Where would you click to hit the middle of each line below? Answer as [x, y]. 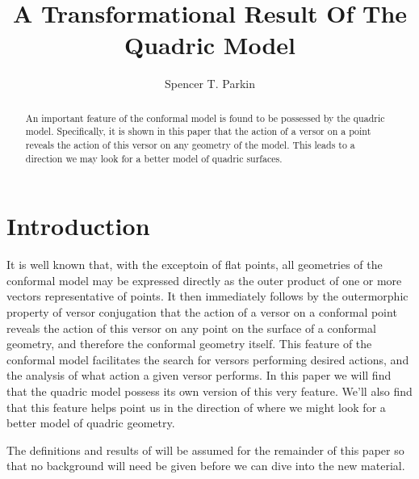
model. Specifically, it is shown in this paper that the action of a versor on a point [198, 131]
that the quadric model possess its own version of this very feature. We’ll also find [209, 391]
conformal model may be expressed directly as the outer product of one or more [204, 280]
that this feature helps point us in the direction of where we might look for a [196, 407]
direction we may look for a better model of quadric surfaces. [154, 158]
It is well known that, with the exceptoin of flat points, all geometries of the [195, 265]
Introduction [78, 226]
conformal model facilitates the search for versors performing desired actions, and [208, 359]
